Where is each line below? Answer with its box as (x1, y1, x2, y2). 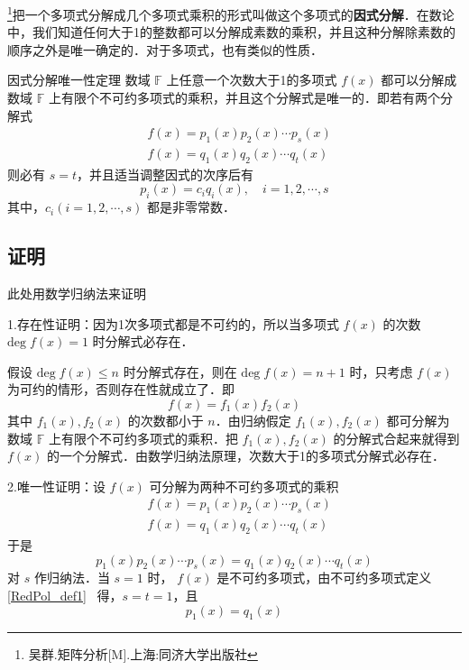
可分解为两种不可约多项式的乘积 (149, 476, 339, 495)
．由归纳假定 (215, 411, 291, 430)
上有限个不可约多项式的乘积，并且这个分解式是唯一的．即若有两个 (48, 88, 440, 107)
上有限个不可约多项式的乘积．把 (48, 428, 238, 447)
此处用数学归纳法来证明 (7, 284, 146, 303)
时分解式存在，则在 (123, 362, 237, 381)
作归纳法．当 (33, 568, 110, 587)
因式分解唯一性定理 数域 (7, 70, 151, 89)
